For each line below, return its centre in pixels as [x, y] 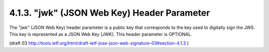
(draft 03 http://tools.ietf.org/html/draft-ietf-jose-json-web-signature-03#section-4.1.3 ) [99, 43]
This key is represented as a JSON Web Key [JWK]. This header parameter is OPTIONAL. [101, 34]
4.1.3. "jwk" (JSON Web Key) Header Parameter [110, 13]
